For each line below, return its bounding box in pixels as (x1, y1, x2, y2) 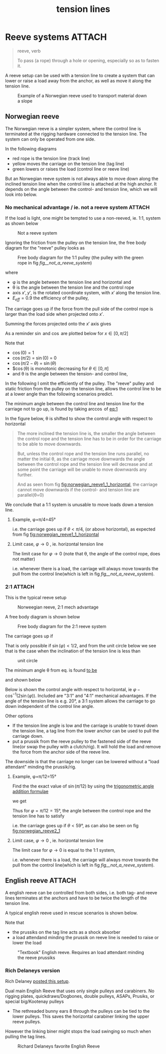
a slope (17, 98, 33, 104)
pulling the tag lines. (5, 1033, 47, 1040)
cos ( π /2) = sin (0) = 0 (12, 354, 57, 361)
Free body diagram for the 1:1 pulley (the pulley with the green (17, 255, 144, 261)
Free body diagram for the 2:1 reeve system (17, 623, 107, 629)
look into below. (5, 191, 37, 197)
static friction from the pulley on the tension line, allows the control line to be (5, 385, 162, 391)
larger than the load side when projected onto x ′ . (5, 311, 104, 317)
